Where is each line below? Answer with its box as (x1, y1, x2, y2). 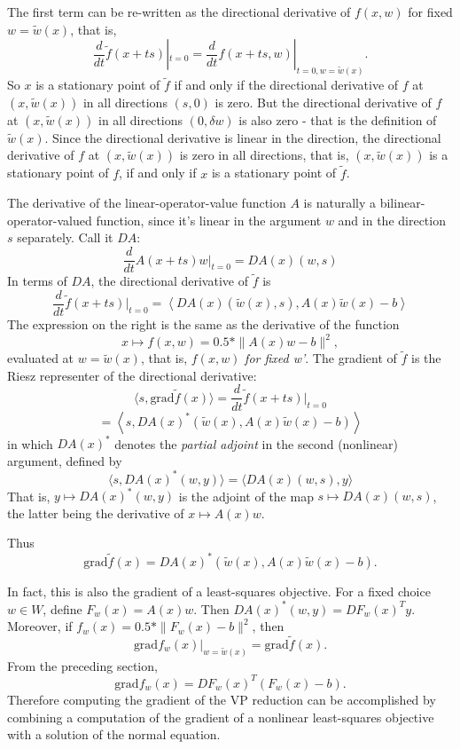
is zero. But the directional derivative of (214, 92, 432, 111)
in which (7, 434, 53, 453)
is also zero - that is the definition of (238, 110, 437, 129)
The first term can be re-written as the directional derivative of (7, 3, 351, 20)
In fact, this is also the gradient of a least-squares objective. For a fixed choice (7, 581, 431, 600)
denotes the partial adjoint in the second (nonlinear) (114, 434, 398, 453)
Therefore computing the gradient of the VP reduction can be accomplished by (7, 690, 436, 708)
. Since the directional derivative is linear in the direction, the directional (44, 128, 441, 146)
